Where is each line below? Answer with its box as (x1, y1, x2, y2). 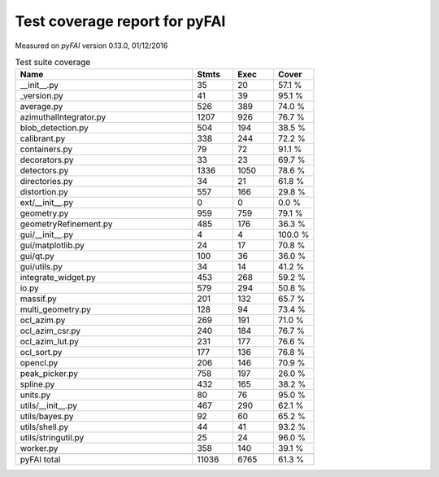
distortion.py (20, 186, 69, 198)
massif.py (20, 293, 57, 304)
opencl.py (20, 357, 59, 369)
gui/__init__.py (20, 229, 73, 240)
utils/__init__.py (20, 400, 77, 411)
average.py (20, 101, 63, 112)
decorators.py (20, 155, 74, 166)
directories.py (20, 176, 73, 187)
